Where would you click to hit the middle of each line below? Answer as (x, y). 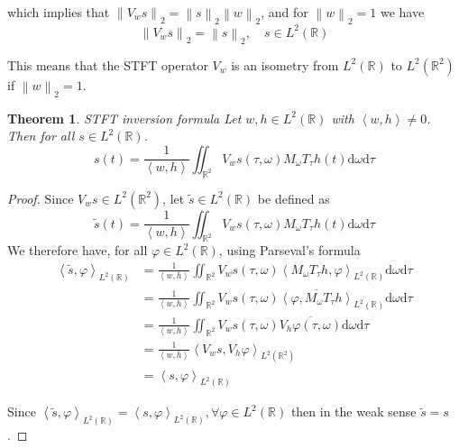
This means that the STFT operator (108, 64)
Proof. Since (41, 198)
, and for (285, 12)
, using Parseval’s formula (289, 250)
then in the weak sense (353, 411)
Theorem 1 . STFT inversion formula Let (124, 118)
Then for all (41, 136)
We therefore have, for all (78, 250)
